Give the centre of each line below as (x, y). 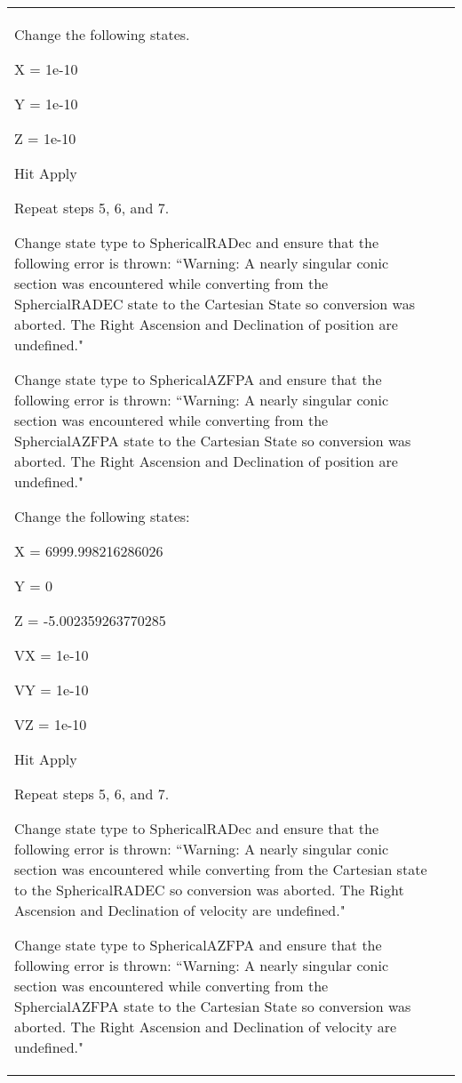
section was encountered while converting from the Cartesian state (221, 869)
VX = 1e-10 (52, 655)
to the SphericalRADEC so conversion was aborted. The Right (209, 890)
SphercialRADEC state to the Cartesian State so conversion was (215, 304)
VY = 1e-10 (52, 690)
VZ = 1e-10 (51, 724)
